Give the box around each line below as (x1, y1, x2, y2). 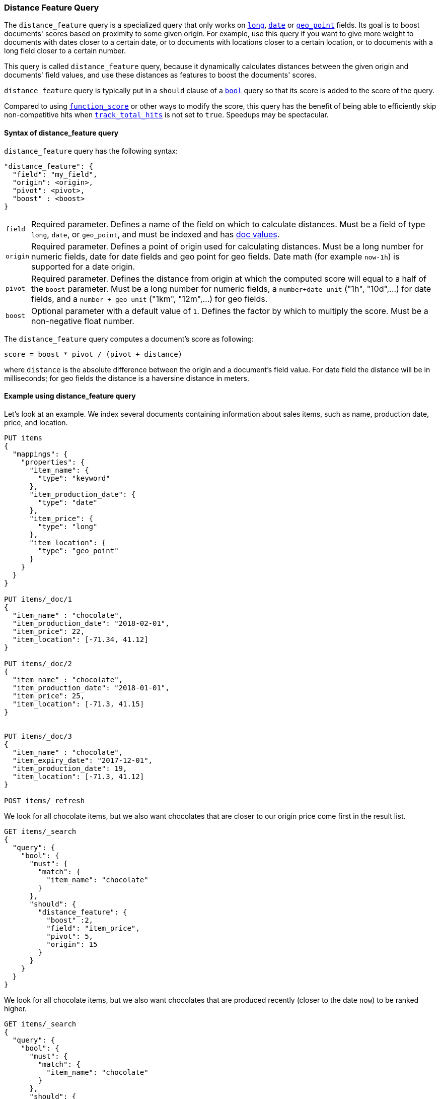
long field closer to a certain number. (4, 46, 126, 55)
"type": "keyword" (38, 474, 110, 482)
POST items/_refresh (4, 796, 85, 805)
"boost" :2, (46, 916, 94, 924)
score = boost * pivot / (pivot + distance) (4, 350, 183, 358)
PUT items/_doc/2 (4, 659, 72, 668)
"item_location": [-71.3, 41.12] (12, 772, 144, 781)
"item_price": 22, (12, 627, 85, 635)
